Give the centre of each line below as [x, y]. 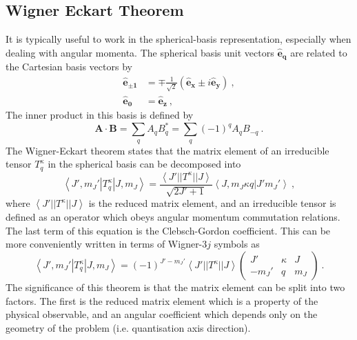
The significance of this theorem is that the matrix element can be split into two [175, 287]
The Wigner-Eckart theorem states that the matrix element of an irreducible [167, 150]
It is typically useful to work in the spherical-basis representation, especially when [178, 39]
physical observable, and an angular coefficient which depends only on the [162, 314]
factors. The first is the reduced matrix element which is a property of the [162, 300]
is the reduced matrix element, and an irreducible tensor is [212, 203]
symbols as [237, 244]
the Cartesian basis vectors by [69, 67]
